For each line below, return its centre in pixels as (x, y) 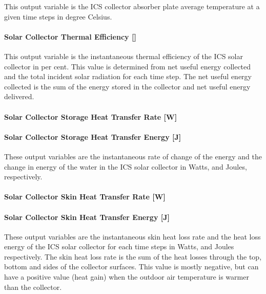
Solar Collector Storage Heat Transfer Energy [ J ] (93, 136)
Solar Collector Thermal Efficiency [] (70, 36)
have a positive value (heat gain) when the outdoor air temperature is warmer (127, 277)
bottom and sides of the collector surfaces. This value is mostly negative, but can (131, 267)
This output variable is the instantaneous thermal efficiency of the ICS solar (124, 56)
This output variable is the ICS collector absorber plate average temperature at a (132, 6)
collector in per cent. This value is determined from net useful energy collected (128, 66)
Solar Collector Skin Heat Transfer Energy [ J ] (87, 217)
